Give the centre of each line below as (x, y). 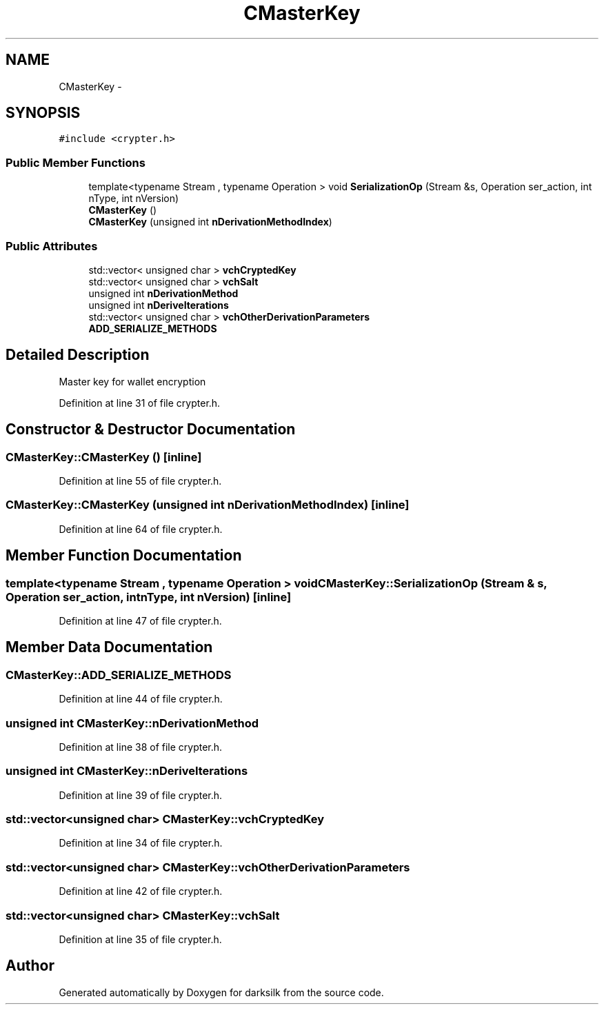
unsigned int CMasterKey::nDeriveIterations (127, 771)
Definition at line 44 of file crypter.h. (141, 699)
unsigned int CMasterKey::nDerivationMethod (132, 723)
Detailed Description (78, 355)
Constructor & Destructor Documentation (151, 430)
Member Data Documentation (109, 647)
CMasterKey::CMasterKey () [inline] (104, 457)
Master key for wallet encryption (132, 381)
